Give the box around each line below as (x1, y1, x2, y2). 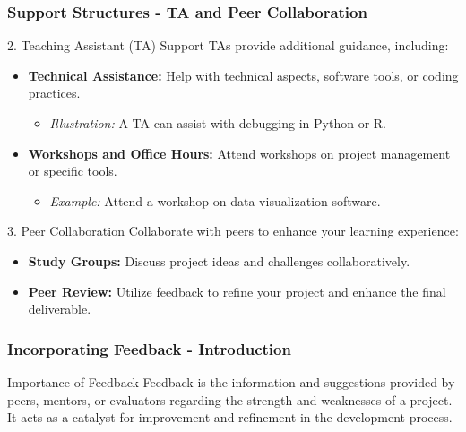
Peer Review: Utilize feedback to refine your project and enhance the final (28, 281, 446, 300)
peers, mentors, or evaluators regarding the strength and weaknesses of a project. (7, 390, 453, 409)
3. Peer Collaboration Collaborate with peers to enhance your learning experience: (7, 221, 459, 240)
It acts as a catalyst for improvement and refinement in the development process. (7, 408, 453, 427)
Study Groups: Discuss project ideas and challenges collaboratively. (28, 251, 410, 270)
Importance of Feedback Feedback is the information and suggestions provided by (7, 372, 455, 391)
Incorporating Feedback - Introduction (7, 337, 291, 359)
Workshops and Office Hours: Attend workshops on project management (28, 143, 451, 162)
